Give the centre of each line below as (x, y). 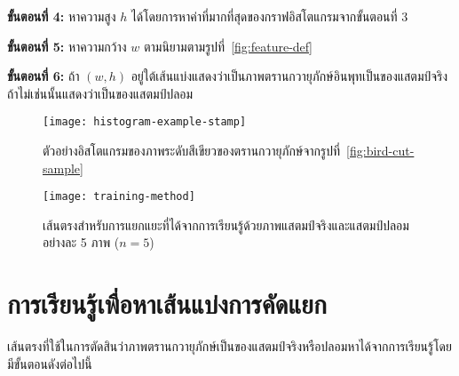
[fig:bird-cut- (380, 151)
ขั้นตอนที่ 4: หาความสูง (62, 16)
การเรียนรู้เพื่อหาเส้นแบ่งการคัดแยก (167, 304)
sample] (63, 168)
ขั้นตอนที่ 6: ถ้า (44, 76)
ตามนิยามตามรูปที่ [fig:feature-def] (228, 46)
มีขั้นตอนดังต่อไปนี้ (50, 363)
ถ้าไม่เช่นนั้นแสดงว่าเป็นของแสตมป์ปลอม (100, 93)
